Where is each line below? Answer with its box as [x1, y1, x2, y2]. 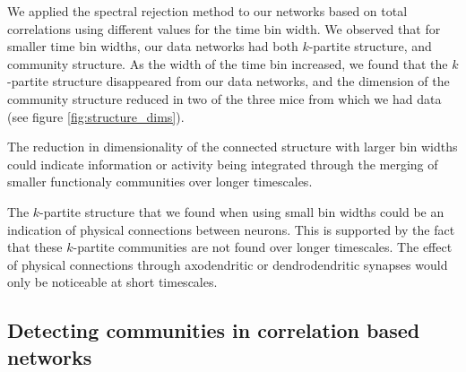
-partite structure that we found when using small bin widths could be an [39, 202, 444, 221]
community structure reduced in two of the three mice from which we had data [7, 89, 442, 108]
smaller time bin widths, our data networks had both [7, 37, 298, 56]
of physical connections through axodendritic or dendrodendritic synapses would [7, 255, 448, 273]
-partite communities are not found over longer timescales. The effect [73, 238, 453, 256]
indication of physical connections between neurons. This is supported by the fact [7, 220, 455, 238]
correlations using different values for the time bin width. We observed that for [7, 19, 441, 38]
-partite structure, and [308, 37, 432, 56]
